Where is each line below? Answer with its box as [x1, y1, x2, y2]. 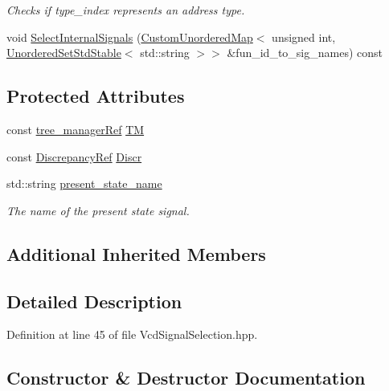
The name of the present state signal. [6, 202, 190, 218]
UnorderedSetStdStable [6, 44, 121, 61]
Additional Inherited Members [6, 241, 266, 266]
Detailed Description [6, 288, 182, 313]
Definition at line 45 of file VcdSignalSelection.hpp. [6, 326, 258, 343]
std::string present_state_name [6, 175, 162, 192]
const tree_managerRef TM [6, 120, 145, 137]
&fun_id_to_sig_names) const [227, 44, 383, 61]
